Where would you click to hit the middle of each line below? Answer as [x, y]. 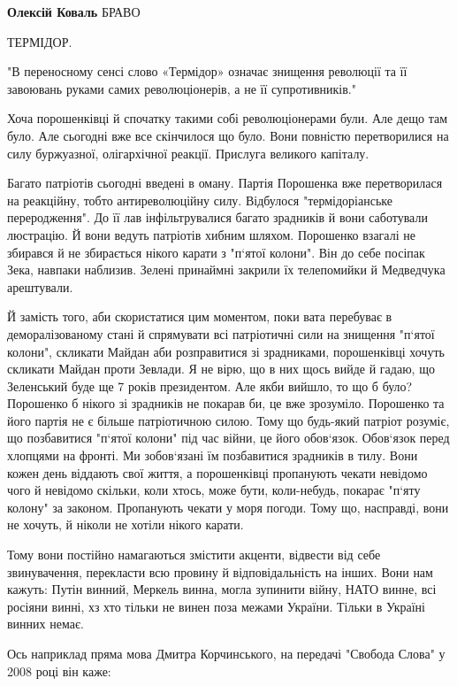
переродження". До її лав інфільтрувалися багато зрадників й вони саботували [217, 217]
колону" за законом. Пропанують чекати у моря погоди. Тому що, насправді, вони [228, 507]
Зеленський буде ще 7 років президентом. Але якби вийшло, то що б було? [210, 385]
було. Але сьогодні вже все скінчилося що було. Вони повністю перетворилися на [228, 135]
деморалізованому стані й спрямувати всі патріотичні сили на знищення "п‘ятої [221, 333]
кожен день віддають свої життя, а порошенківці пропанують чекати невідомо [217, 472]
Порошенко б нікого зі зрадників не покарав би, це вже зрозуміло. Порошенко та [226, 403]
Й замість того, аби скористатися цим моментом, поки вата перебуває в [200, 316]
